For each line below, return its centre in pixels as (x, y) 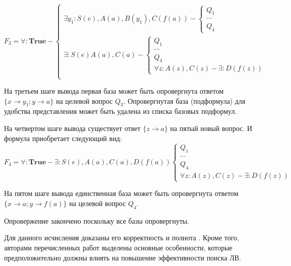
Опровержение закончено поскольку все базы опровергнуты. (97, 220)
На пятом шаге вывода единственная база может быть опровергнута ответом (121, 193)
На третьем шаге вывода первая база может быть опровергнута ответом (114, 91)
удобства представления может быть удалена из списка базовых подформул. (121, 111)
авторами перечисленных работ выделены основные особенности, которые (118, 247)
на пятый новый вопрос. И (211, 128)
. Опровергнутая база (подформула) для (185, 101)
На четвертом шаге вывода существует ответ (72, 128)
